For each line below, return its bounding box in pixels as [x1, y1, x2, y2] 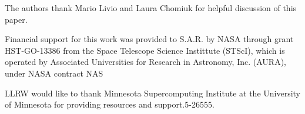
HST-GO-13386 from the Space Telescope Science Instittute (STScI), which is [5, 44, 285, 56]
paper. [5, 13, 28, 25]
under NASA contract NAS [5, 67, 103, 79]
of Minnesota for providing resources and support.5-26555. [5, 98, 214, 110]
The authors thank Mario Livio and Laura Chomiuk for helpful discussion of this [5, 2, 297, 13]
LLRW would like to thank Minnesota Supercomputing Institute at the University [5, 87, 300, 99]
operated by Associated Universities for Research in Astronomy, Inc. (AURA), [5, 56, 286, 68]
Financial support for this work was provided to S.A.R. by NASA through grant [5, 33, 294, 45]
